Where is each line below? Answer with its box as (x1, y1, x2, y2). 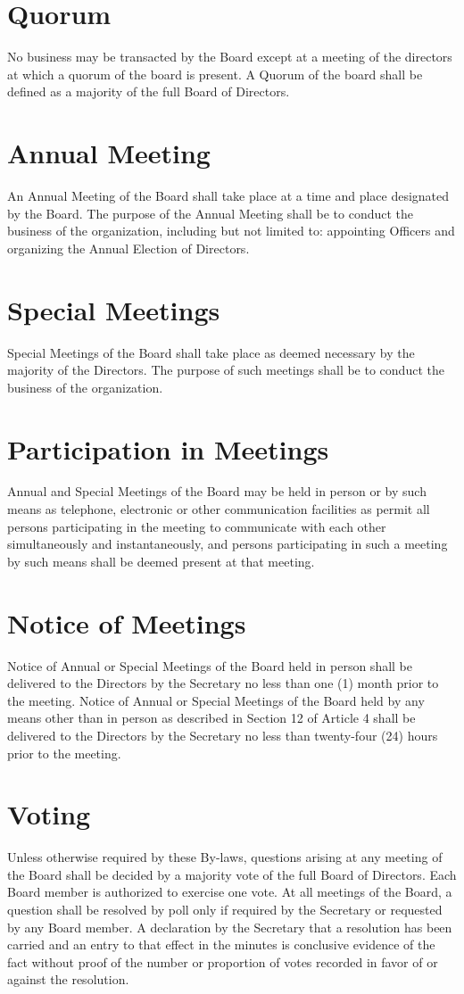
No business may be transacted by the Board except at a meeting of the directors (7, 47, 452, 66)
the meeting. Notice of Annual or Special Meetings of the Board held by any (7, 691, 425, 709)
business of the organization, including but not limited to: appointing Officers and (7, 221, 455, 240)
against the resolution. (7, 970, 129, 989)
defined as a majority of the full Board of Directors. (7, 82, 290, 101)
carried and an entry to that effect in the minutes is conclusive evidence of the (7, 935, 435, 954)
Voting (7, 796, 91, 832)
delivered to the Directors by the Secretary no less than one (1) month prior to (7, 674, 439, 692)
